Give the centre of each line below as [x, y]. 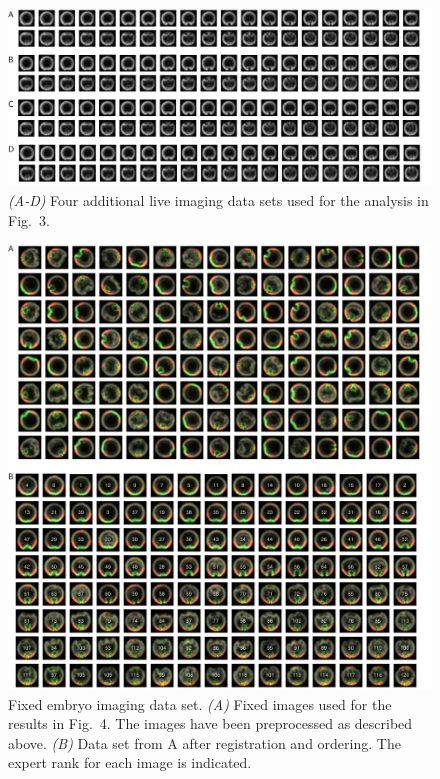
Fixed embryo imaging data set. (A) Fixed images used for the [200, 703]
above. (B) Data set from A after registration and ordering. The [204, 742]
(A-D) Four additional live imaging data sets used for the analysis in [218, 200]
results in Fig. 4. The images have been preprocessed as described [210, 723]
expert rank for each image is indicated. [130, 762]
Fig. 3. [29, 219]
